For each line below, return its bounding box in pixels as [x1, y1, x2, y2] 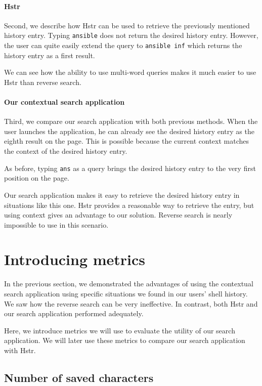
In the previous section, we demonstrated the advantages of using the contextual [4, 278, 253, 289]
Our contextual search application [4, 97, 125, 107]
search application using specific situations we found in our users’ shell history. [4, 288, 248, 298]
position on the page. [4, 173, 69, 183]
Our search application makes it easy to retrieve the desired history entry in [4, 189, 240, 200]
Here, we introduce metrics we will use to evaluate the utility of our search [4, 325, 235, 335]
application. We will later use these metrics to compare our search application [4, 335, 245, 346]
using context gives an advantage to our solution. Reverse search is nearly [4, 209, 233, 220]
